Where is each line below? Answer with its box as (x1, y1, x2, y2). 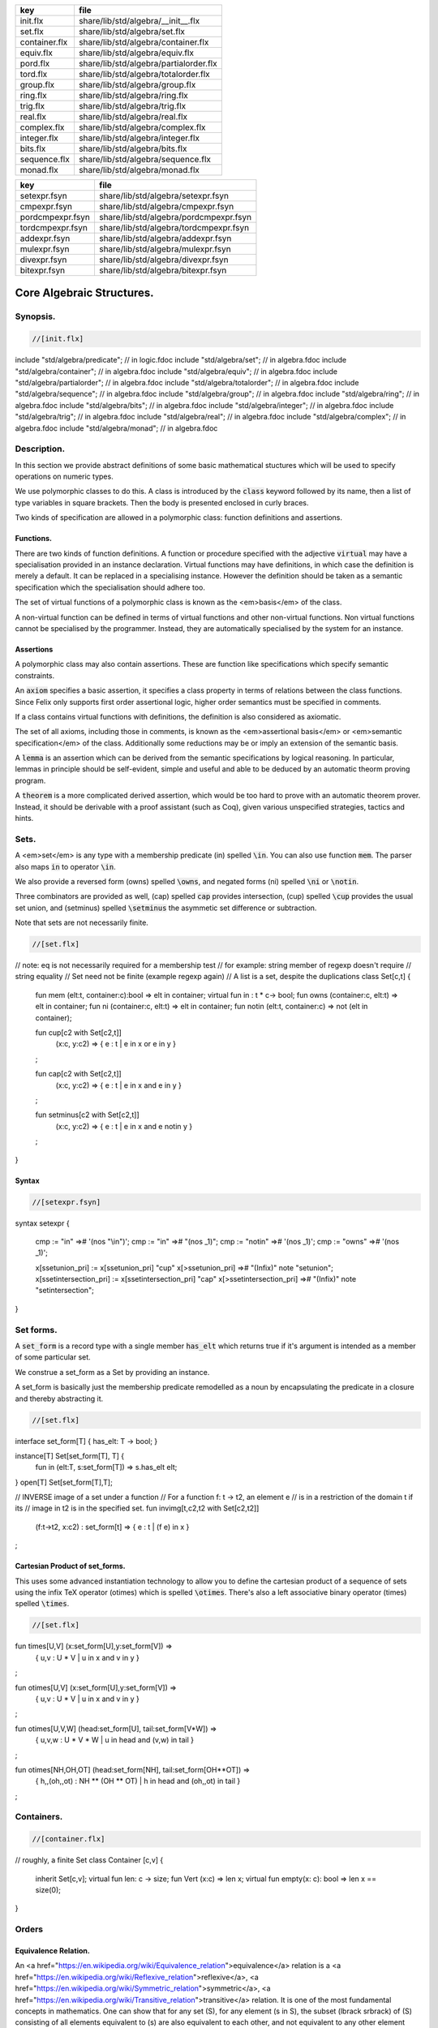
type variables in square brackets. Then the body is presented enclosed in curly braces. (15, 497, 309, 507)
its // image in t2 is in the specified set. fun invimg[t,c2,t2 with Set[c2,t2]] (15, 1503, 260, 1513)
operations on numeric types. (15, 471, 114, 482)
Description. (15, 443, 65, 454)
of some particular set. (15, 1352, 91, 1362)
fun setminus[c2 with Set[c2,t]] (35, 1110, 140, 1119)
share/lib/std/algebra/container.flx (78, 37, 209, 48)
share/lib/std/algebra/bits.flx (78, 143, 187, 154)
